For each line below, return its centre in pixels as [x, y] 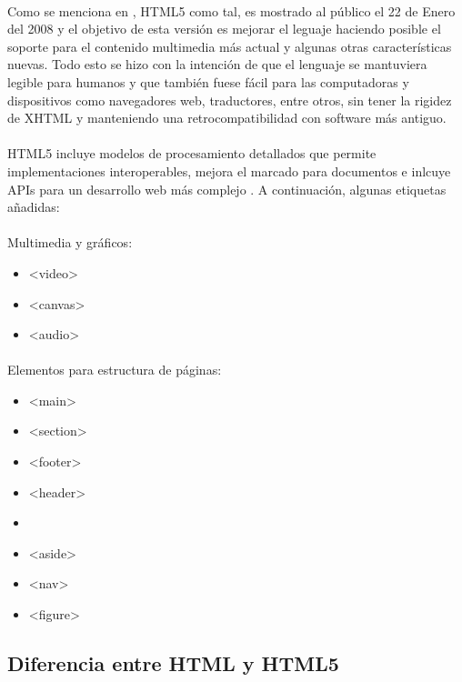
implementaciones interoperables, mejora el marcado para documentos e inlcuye [229, 170]
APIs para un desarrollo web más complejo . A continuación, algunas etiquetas [227, 189]
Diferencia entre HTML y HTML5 [173, 663]
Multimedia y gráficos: [70, 242]
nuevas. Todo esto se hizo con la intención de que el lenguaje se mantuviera [217, 64]
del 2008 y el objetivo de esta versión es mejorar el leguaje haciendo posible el [224, 29]
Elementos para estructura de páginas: [115, 370]
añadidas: [34, 207]
